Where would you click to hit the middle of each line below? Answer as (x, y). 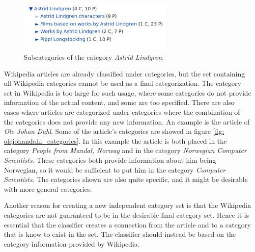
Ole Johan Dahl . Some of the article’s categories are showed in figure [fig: (114, 131)
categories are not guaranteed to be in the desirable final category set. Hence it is (127, 214)
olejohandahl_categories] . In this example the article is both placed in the (115, 140)
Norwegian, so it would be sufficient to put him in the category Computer (115, 169)
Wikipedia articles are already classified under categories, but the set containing (125, 73)
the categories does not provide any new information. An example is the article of (127, 121)
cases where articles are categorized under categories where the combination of (122, 112)
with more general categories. (48, 189)
